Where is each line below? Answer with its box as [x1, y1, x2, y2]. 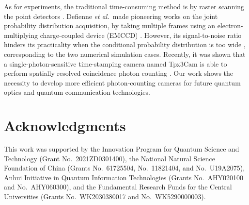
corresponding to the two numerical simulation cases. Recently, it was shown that [4, 49, 246, 59]
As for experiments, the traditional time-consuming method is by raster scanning [4, 1, 245, 11]
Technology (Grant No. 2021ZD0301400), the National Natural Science [4, 153, 215, 163]
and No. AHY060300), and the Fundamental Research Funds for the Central [4, 182, 232, 192]
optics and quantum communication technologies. [4, 87, 150, 97]
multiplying [4, 30, 38, 40]
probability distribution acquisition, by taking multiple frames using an [4, 20, 216, 31]
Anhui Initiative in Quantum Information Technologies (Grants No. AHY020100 [4, 172, 243, 182]
